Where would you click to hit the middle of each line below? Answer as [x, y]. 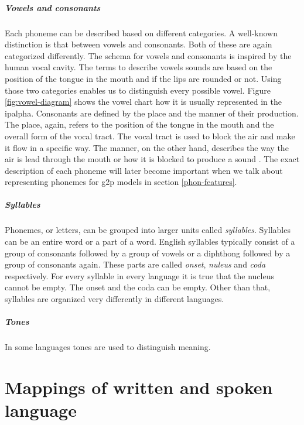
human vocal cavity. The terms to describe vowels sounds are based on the [139, 67]
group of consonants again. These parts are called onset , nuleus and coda [135, 264]
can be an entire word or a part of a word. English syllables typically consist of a [150, 241]
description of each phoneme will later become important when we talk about [144, 170]
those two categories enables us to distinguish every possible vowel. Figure [138, 90]
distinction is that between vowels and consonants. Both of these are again [139, 44]
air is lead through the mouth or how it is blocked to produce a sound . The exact [152, 159]
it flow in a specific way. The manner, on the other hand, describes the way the [147, 147]
